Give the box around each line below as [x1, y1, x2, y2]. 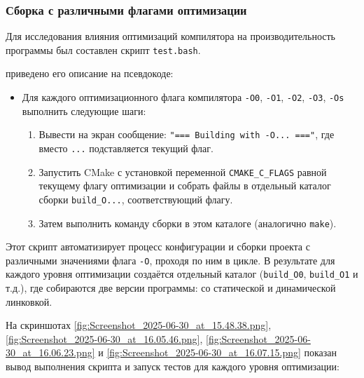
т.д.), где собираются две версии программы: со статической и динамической [6, 281, 336, 295]
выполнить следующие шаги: [22, 103, 146, 118]
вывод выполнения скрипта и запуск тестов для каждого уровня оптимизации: [6, 359, 339, 374]
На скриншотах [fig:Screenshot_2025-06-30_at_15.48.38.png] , [6, 318, 272, 332]
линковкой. [6, 294, 52, 309]
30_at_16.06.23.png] [6, 345, 95, 360]
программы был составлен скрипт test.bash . [6, 42, 201, 57]
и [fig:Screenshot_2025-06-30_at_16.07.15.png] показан [98, 345, 337, 360]
